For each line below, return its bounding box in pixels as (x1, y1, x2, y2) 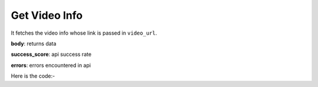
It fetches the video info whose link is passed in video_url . (11, 29, 157, 36)
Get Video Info (11, 9, 83, 22)
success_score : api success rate (11, 51, 92, 58)
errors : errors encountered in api (11, 62, 91, 69)
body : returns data (11, 40, 57, 47)
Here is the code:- (11, 72, 55, 79)
